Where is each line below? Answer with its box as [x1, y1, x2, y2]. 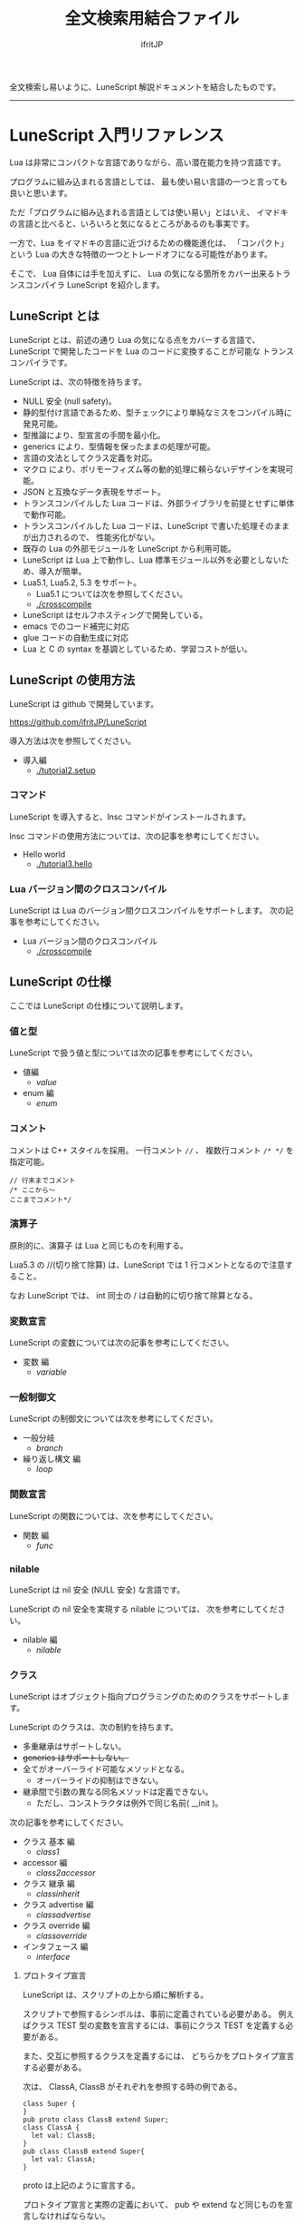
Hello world [22, 848, 66, 859]
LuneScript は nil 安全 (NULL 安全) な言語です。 [9, 1584, 185, 1595]
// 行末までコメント [9, 1176, 76, 1185]
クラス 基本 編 [22, 1837, 75, 1847]
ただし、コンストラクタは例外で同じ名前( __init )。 [35, 1798, 223, 1808]
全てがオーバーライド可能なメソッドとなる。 [22, 1764, 190, 1775]
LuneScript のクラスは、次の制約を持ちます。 [9, 1721, 178, 1733]
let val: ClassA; [31, 2155, 97, 2164]
